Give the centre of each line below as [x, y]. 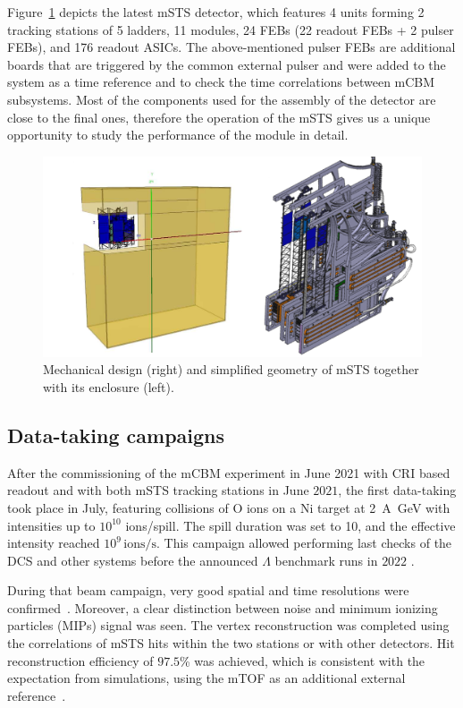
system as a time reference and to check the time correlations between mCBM [221, 82]
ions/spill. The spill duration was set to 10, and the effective [290, 525]
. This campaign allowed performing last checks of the [304, 543]
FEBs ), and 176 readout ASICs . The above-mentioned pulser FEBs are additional [231, 47]
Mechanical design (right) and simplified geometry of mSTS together [231, 369]
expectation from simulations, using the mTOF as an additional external [206, 678]
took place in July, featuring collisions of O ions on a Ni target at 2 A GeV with [229, 507]
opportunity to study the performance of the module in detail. [178, 135]
